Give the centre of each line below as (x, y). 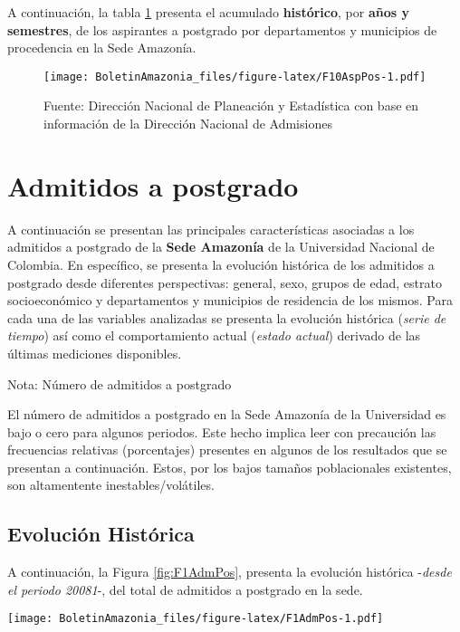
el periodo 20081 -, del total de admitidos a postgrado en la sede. (185, 589)
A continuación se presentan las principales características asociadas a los (211, 229)
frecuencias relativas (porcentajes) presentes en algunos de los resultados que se (227, 450)
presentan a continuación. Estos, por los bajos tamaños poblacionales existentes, (230, 467)
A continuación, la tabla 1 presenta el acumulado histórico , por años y (208, 12)
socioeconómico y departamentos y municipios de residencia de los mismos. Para (230, 300)
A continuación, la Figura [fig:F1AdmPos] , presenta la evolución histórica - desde (230, 572)
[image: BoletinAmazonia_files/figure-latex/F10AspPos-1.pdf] (235, 77)
